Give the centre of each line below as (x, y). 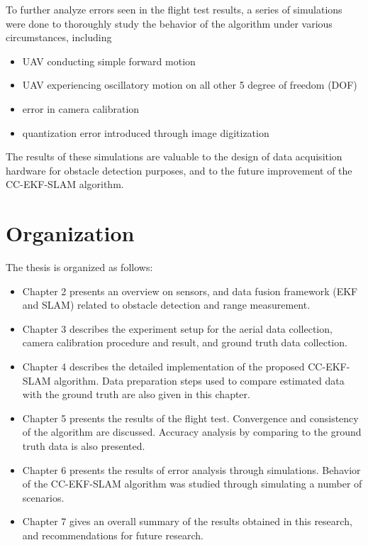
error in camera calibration (81, 108)
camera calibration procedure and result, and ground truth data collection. (185, 342)
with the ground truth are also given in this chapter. (136, 394)
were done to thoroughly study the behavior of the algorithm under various (169, 23)
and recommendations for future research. (113, 535)
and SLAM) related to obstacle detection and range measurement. (166, 305)
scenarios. (43, 497)
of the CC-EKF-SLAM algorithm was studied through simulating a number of (192, 484)
